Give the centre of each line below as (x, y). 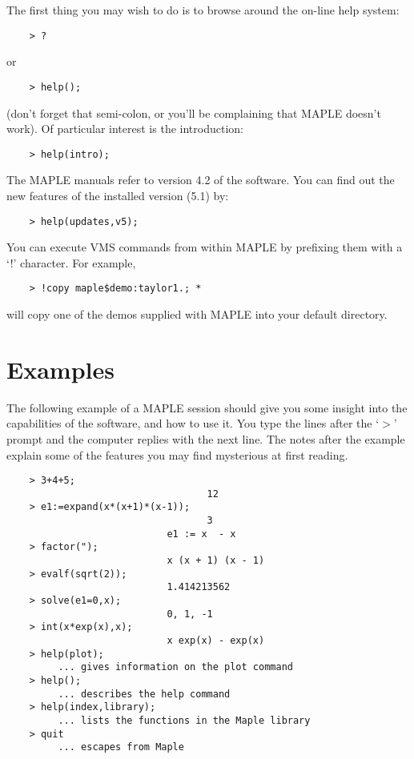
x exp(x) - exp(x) (216, 641)
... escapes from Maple (121, 747)
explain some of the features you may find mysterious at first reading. (177, 454)
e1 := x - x (201, 534)
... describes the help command (144, 694)
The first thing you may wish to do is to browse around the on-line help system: (203, 10)
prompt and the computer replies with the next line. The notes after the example (206, 438)
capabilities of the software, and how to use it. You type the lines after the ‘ (193, 423)
